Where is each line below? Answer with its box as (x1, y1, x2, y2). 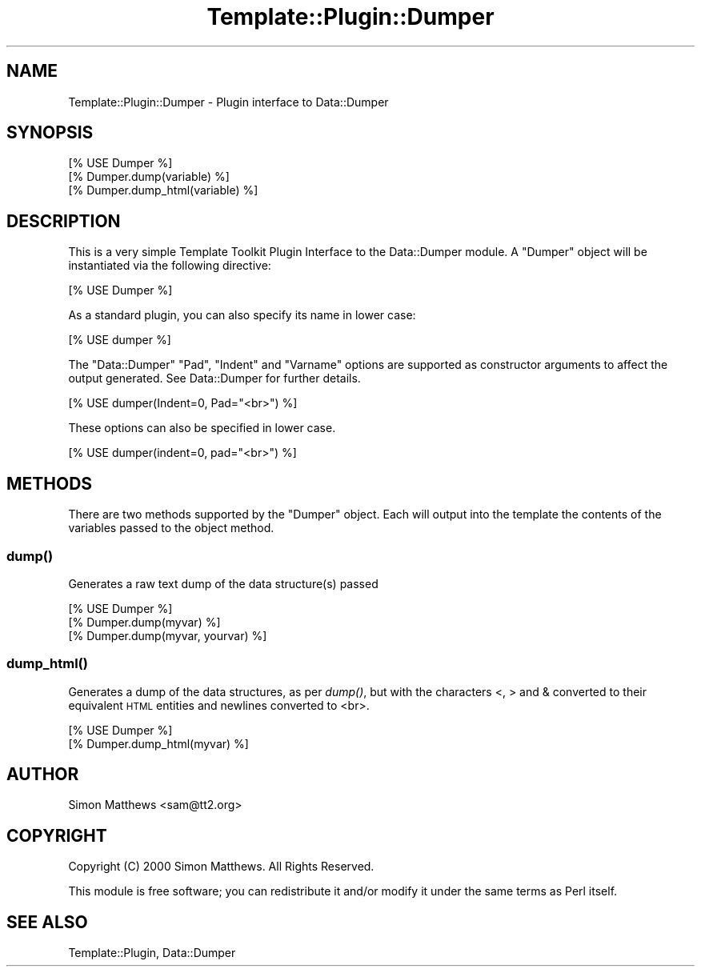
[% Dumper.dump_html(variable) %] (68, 183, 258, 198)
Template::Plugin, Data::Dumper (68, 946, 236, 960)
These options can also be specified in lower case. (68, 421, 336, 435)
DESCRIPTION (6, 210, 121, 231)
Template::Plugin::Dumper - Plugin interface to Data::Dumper (68, 94, 389, 109)
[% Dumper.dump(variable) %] (68, 170, 230, 184)
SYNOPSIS (6, 122, 94, 143)
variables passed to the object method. (68, 521, 274, 535)
